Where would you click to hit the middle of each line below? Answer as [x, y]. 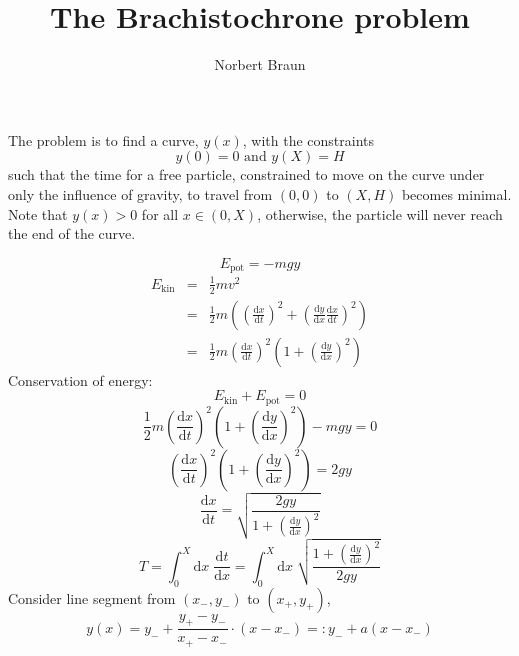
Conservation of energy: [80, 379]
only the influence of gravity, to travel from [140, 193]
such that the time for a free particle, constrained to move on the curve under [246, 174]
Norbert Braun [260, 64]
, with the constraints [308, 139]
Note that [38, 213]
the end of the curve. [72, 233]
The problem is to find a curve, [103, 139]
